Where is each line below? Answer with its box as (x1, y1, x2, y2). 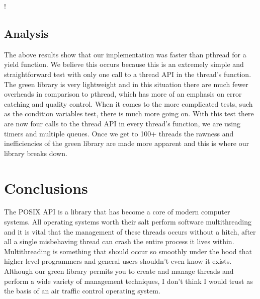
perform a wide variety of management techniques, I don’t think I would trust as (4, 275, 253, 286)
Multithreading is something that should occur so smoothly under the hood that (4, 246, 252, 256)
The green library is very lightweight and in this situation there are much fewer (4, 79, 248, 89)
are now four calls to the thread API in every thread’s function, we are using (4, 118, 241, 128)
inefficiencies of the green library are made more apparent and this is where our (4, 138, 249, 148)
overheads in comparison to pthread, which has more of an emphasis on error (4, 89, 242, 99)
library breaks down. (4, 147, 67, 158)
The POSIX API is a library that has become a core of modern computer (4, 206, 230, 217)
